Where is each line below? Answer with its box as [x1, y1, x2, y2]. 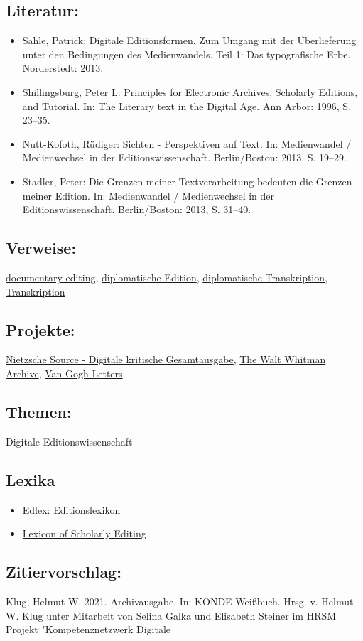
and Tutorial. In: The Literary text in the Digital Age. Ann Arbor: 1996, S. [22, 98, 352, 113]
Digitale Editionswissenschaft [6, 433, 133, 448]
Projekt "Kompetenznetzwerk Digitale [6, 622, 171, 637]
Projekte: [6, 318, 75, 340]
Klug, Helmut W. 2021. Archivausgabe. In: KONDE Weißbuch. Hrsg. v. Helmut [6, 593, 354, 608]
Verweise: [6, 237, 77, 259]
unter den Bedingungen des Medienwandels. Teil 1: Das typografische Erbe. [22, 46, 351, 61]
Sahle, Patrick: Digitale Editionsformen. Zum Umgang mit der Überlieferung [22, 33, 357, 48]
